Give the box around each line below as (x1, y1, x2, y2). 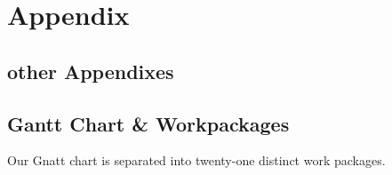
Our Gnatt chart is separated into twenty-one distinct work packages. (7, 151, 386, 170)
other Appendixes (7, 57, 174, 84)
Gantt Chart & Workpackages (7, 109, 290, 137)
